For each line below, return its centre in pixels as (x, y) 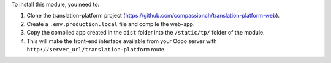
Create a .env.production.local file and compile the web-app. (111, 24)
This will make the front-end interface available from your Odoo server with (122, 41)
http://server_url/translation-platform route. (96, 49)
